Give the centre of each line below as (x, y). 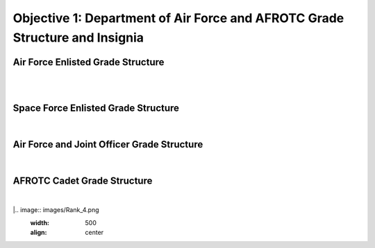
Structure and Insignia (78, 37)
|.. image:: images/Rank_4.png (56, 210)
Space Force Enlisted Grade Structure (96, 108)
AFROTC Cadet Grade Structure (83, 180)
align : (39, 233)
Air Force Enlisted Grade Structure (89, 62)
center (94, 233)
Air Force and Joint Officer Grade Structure (108, 144)
